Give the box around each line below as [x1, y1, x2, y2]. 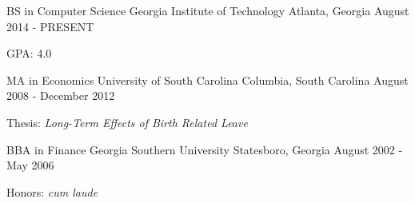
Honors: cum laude [6, 183, 98, 200]
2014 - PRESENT [6, 18, 94, 34]
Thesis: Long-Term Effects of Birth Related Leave [6, 113, 248, 130]
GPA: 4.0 [6, 45, 52, 62]
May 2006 [6, 157, 54, 173]
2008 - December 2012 [6, 87, 115, 104]
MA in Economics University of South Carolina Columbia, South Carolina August [6, 71, 409, 88]
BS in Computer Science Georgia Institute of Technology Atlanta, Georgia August [6, 2, 409, 18]
